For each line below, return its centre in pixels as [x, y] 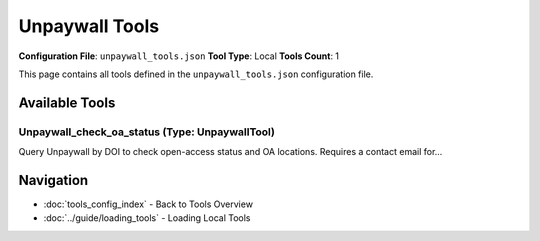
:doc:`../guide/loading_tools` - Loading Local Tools [147, 218]
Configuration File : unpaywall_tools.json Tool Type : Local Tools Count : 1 [179, 56]
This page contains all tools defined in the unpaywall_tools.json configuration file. [196, 74]
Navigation [53, 180]
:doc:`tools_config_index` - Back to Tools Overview [148, 204]
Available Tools [67, 102]
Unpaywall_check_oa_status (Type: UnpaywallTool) [146, 132]
